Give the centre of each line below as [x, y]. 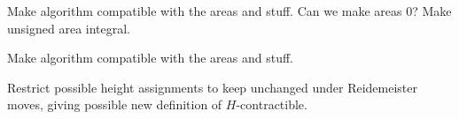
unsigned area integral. [69, 28]
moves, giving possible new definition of [115, 104]
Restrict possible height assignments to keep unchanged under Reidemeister [213, 87]
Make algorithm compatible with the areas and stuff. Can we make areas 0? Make [229, 11]
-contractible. [272, 104]
